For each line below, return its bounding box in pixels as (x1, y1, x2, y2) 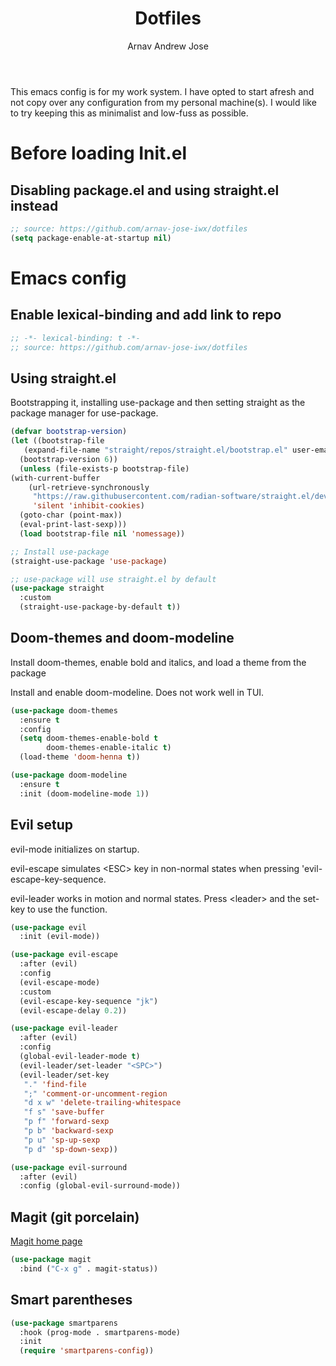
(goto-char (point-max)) (19, 510, 123, 521)
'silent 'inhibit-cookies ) (32, 501, 145, 511)
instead (10, 197, 59, 214)
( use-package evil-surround (10, 1162, 128, 1172)
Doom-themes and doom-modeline (10, 630, 235, 647)
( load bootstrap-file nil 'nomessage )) (19, 528, 186, 539)
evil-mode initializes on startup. (10, 843, 140, 855)
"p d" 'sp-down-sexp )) (23, 1144, 118, 1154)
